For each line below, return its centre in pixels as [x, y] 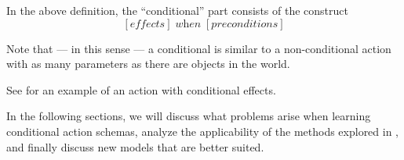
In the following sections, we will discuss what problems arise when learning [189, 116]
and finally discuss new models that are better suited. [135, 146]
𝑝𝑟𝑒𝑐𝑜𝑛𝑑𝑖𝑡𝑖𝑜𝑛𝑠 [245, 24]
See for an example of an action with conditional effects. [141, 89]
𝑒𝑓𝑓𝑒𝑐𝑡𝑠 [147, 24]
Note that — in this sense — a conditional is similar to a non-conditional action [199, 48]
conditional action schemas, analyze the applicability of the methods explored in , [203, 131]
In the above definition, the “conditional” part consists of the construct [177, 10]
